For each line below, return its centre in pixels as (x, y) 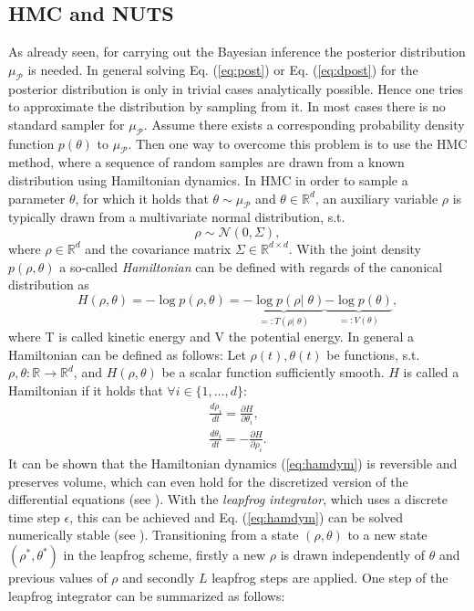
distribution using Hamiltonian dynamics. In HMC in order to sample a (208, 179)
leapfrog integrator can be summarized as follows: (147, 595)
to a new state (387, 535)
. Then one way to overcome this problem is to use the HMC (298, 143)
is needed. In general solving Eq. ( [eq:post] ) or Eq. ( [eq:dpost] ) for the (223, 69)
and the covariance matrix (158, 248)
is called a (431, 372)
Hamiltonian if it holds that (86, 390)
